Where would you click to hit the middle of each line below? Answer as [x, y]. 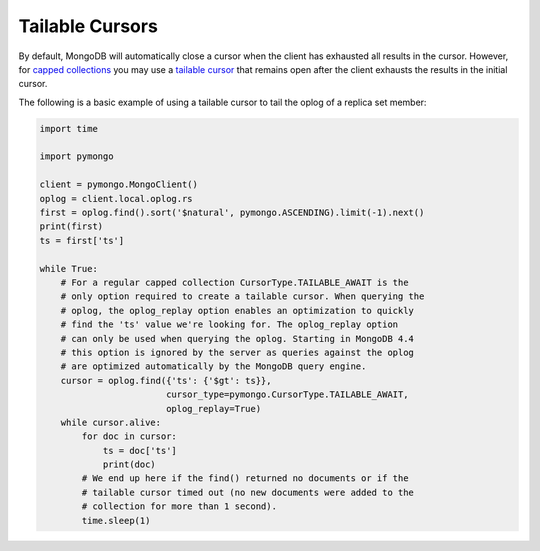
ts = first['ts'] [82, 240]
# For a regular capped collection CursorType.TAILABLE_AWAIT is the [234, 282]
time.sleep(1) [116, 520]
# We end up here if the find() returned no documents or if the [245, 478]
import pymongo [76, 156]
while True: [69, 268]
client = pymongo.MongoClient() [119, 184]
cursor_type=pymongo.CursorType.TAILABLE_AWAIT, [287, 394]
